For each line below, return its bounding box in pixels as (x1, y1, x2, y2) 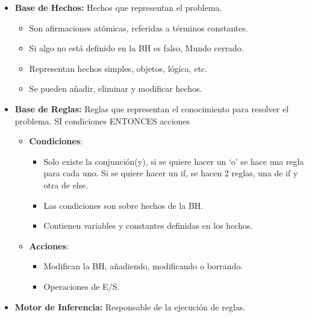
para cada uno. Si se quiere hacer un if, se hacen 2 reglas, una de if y (43, 167, 298, 179)
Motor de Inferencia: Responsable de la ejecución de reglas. (14, 300, 246, 313)
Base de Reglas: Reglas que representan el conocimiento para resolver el (14, 102, 289, 115)
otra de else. (43, 178, 89, 191)
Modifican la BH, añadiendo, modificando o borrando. (43, 260, 243, 272)
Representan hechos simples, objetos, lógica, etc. (29, 62, 207, 74)
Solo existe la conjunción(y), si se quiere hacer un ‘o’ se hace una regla (43, 155, 304, 167)
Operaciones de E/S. (43, 280, 120, 292)
